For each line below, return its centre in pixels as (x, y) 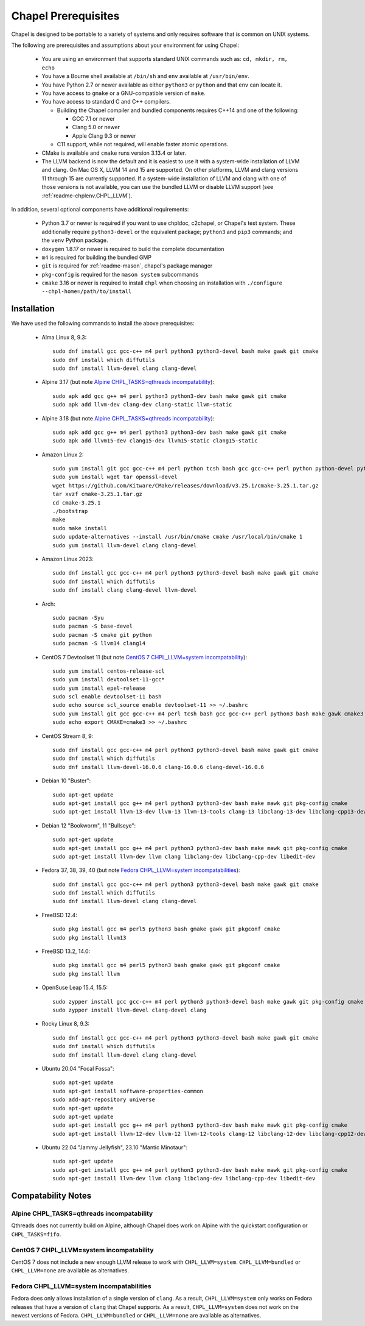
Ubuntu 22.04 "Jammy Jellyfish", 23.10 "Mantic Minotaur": (115, 1147)
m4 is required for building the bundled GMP (97, 257)
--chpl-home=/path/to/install (87, 292)
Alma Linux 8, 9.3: (64, 337)
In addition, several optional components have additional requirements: (100, 209)
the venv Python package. (75, 240)
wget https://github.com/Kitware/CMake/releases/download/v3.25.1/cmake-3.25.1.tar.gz (186, 485)
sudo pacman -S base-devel (93, 626)
